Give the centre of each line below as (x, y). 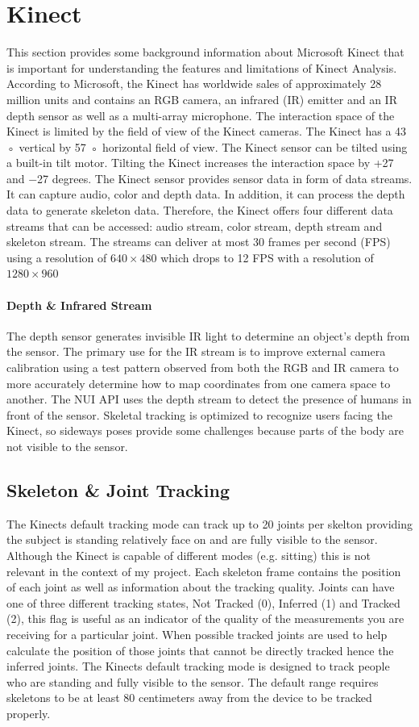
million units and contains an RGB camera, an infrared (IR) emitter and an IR (202, 99)
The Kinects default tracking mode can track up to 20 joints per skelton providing (210, 523)
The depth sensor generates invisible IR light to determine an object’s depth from (208, 335)
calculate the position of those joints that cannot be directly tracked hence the (200, 650)
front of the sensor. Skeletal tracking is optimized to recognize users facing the (199, 414)
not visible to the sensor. (67, 446)
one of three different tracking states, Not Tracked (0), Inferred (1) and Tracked (203, 602)
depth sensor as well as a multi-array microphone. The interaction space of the (201, 115)
